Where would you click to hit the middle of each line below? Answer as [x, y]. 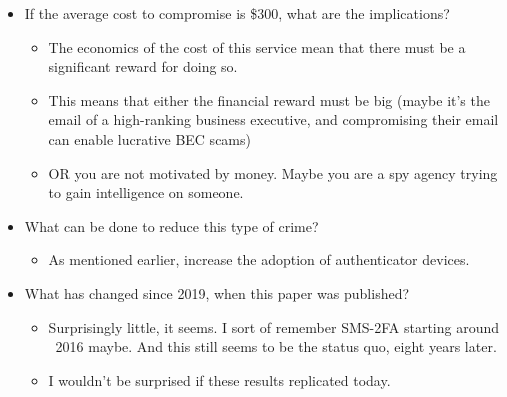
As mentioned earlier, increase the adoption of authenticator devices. [259, 259]
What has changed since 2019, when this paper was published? [217, 292]
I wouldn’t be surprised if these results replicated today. [219, 379]
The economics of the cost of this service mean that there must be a [257, 46]
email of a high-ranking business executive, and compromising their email [273, 119]
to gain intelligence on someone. [146, 192]
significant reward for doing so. [143, 66]
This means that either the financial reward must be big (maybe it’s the [269, 99]
